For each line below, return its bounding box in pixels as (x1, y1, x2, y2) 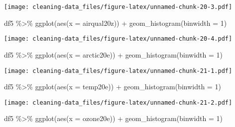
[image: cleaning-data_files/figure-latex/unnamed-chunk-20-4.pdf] (4, 35, 233, 43)
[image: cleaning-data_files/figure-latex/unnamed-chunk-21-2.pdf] (4, 99, 233, 106)
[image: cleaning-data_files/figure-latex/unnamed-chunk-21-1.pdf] (4, 67, 233, 74)
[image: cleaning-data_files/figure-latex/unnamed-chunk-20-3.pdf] (4, 3, 233, 10)
